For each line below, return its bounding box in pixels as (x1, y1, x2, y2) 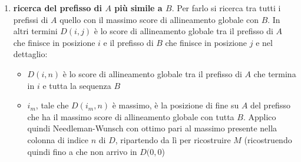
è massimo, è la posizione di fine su (112, 99, 239, 111)
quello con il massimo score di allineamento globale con (59, 13, 259, 25)
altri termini (13, 25, 58, 37)
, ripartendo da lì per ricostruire (115, 133, 231, 146)
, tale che (35, 99, 69, 111)
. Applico (243, 110, 276, 123)
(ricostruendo (244, 133, 292, 146)
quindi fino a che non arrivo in (27, 145, 137, 157)
